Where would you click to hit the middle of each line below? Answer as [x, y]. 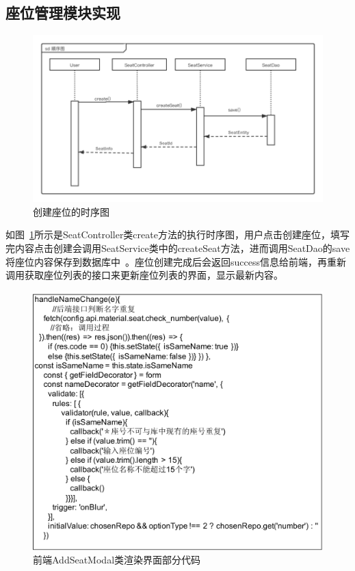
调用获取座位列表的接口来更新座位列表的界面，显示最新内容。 [144, 275]
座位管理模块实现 [63, 13]
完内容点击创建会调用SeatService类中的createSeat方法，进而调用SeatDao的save [178, 248]
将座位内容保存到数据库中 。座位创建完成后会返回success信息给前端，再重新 [176, 261]
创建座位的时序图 [71, 211]
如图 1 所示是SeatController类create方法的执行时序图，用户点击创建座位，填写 [177, 234]
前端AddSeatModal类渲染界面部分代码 [117, 560]
